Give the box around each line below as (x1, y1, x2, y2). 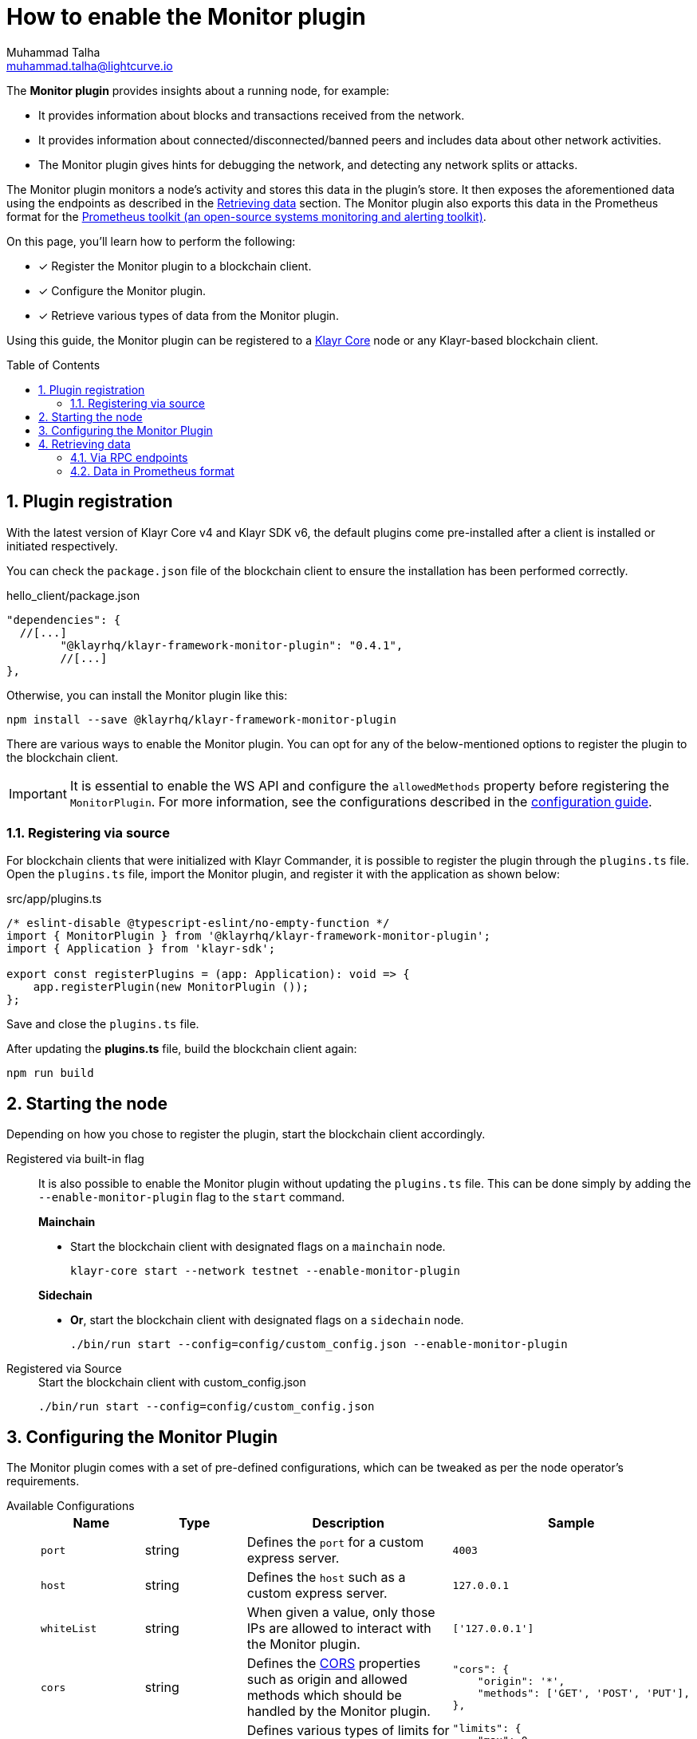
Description (312, 1515, 384, 1532)
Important (9, 785, 67, 802)
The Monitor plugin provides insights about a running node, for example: (6, 83, 390, 97)
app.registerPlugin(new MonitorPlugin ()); (33, 980, 309, 994)
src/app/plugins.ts (6, 892, 102, 906)
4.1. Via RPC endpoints (70, 450, 188, 464)
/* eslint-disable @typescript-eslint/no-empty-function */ (6, 917, 390, 930)
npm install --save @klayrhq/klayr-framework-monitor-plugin (6, 712, 396, 726)
